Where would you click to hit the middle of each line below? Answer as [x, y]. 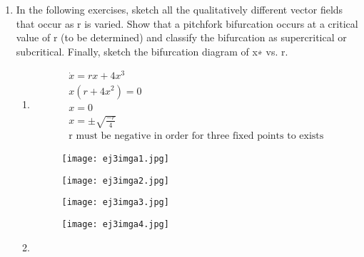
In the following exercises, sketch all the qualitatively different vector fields [180, 9]
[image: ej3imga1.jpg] [115, 159]
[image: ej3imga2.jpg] [115, 180]
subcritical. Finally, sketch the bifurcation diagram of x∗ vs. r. [152, 51]
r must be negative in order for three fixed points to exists [196, 136]
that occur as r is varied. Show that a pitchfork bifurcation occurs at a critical [187, 23]
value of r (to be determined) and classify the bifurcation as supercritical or [181, 37]
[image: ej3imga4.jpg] [115, 225]
